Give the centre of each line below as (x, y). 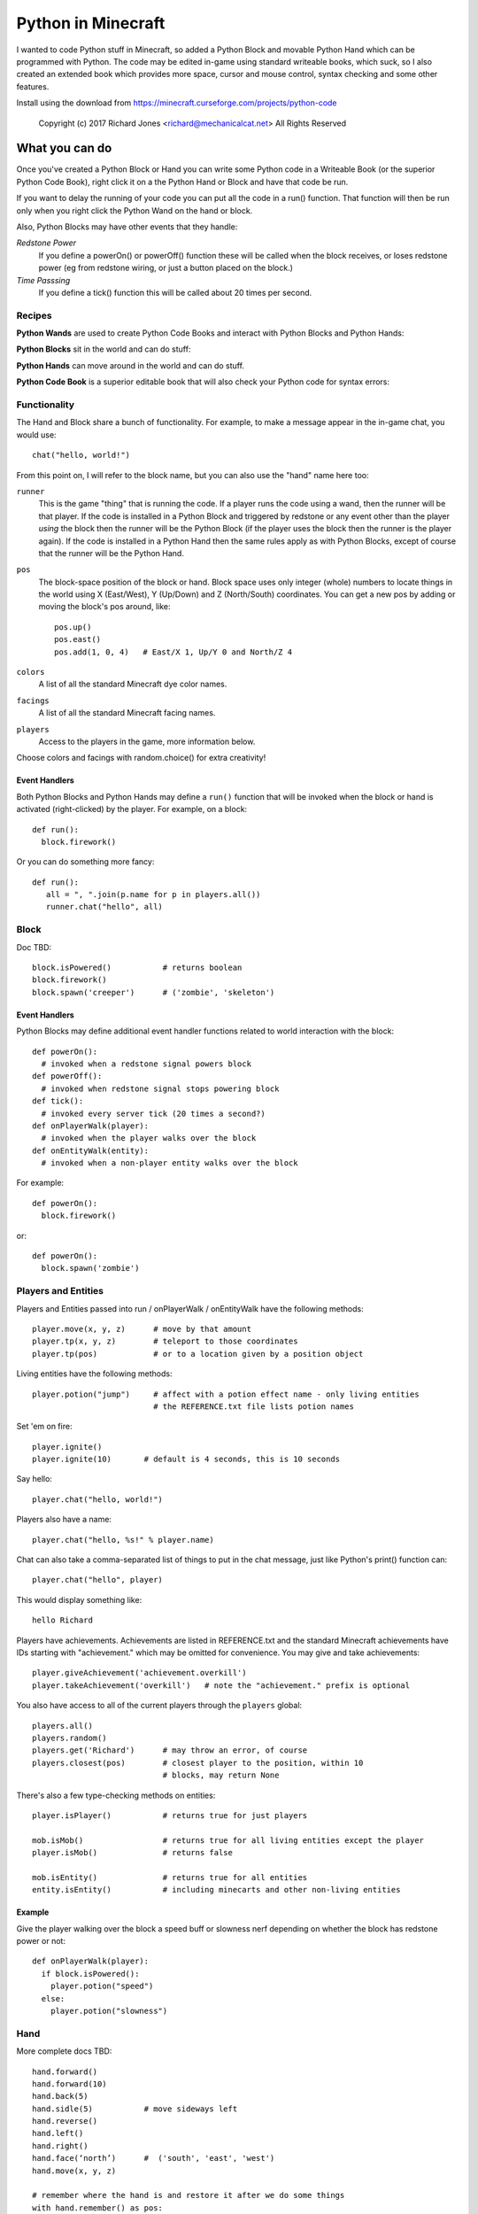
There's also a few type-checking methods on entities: (116, 1795)
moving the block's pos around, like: (104, 607)
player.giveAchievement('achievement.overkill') (139, 1673)
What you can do (64, 148)
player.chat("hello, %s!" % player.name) (123, 1540)
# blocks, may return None (221, 1775)
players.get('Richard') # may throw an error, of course (170, 1750)
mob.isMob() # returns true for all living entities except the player (228, 1840)
